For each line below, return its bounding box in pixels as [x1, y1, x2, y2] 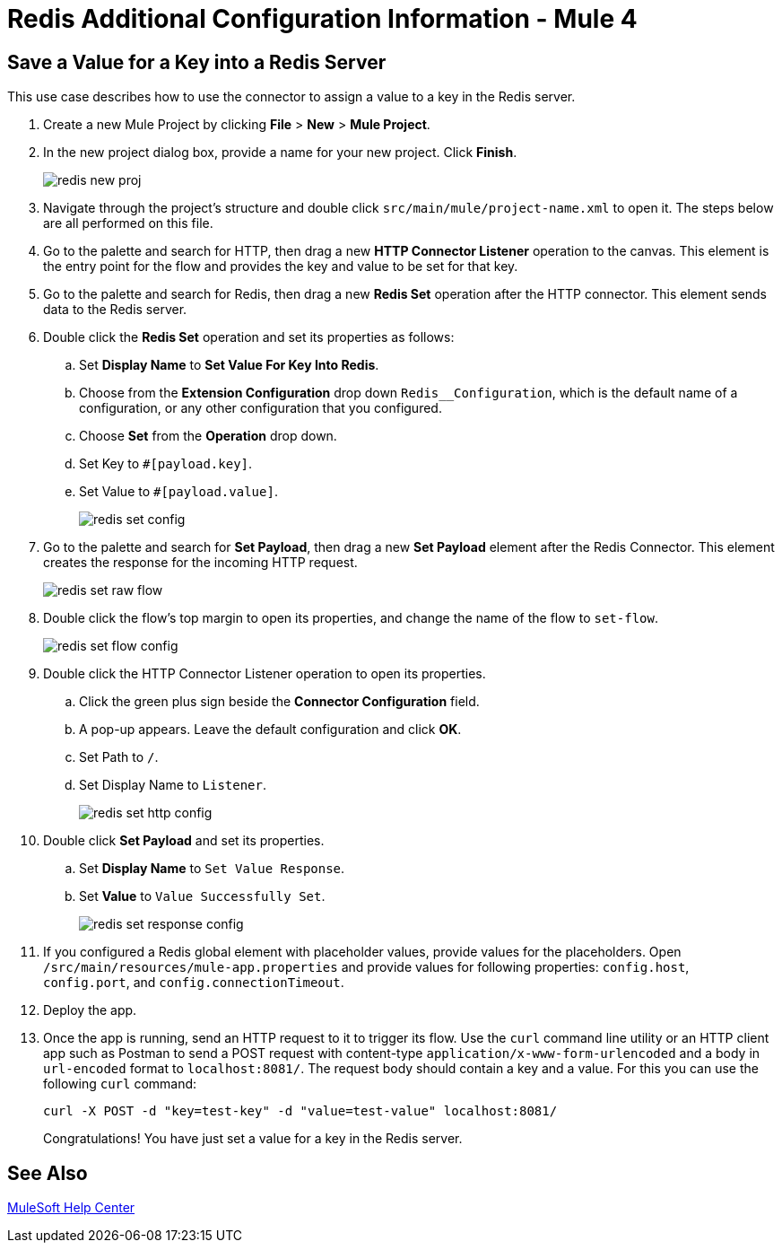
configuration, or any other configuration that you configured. [79, 400, 442, 416]
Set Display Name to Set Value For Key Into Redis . [79, 357, 379, 373]
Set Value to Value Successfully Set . [79, 888, 326, 905]
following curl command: [43, 1076, 197, 1092]
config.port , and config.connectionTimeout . [43, 975, 344, 991]
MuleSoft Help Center [7, 1200, 135, 1216]
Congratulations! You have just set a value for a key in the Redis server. [43, 1131, 463, 1147]
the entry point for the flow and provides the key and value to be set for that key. [43, 258, 518, 275]
